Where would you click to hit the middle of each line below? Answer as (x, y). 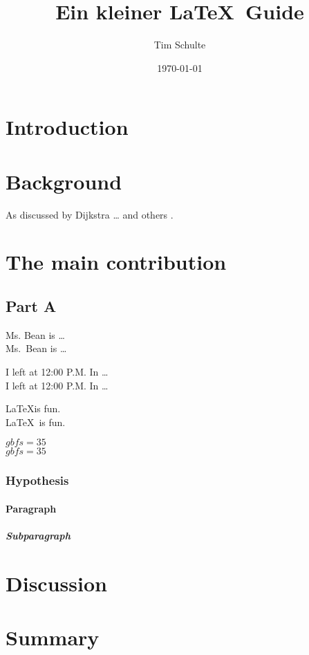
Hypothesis (37, 480)
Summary (53, 637)
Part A (31, 305)
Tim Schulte (180, 45)
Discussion (56, 583)
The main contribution (116, 262)
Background (64, 181)
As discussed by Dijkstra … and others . (90, 214)
